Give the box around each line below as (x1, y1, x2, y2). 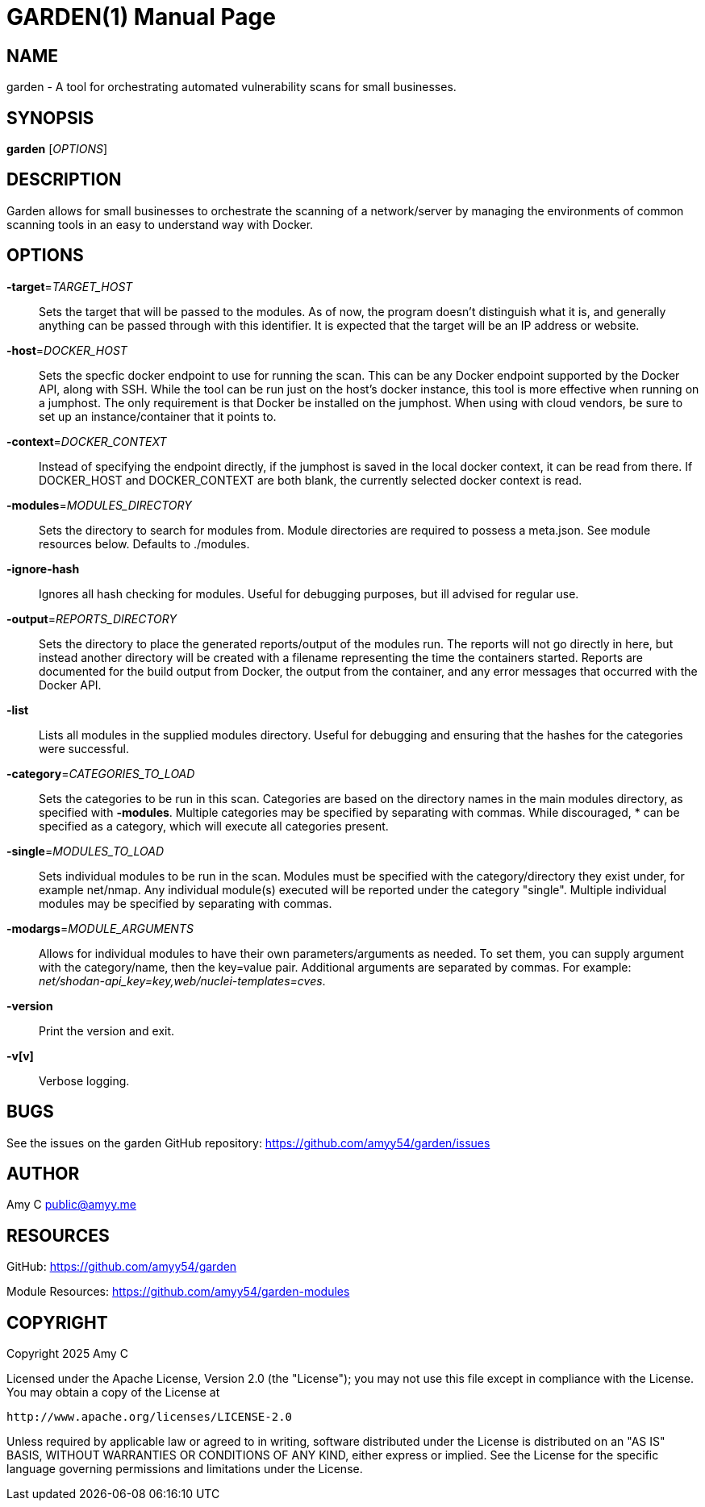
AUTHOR (6, 1163, 80, 1184)
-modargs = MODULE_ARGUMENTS (6, 921, 194, 935)
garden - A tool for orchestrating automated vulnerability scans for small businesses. (6, 80, 457, 94)
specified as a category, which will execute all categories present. (39, 818, 389, 833)
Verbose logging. (39, 1073, 130, 1088)
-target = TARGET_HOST (6, 279, 133, 293)
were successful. (39, 741, 129, 756)
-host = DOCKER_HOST (6, 343, 127, 357)
